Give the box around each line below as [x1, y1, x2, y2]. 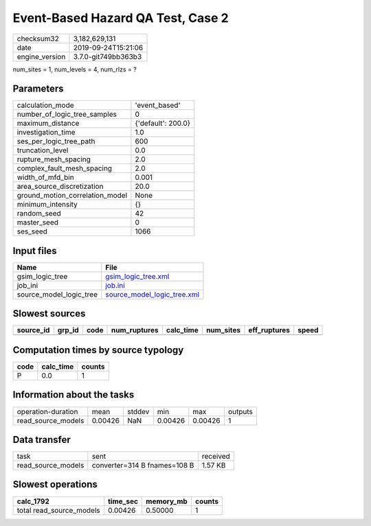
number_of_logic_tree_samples [16, 110, 117, 119]
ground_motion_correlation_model [16, 191, 128, 201]
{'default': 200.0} [135, 119, 191, 128]
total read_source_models [16, 505, 101, 515]
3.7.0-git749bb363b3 [73, 52, 142, 61]
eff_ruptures [248, 325, 291, 335]
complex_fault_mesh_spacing [16, 163, 113, 173]
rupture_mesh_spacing [16, 155, 91, 164]
